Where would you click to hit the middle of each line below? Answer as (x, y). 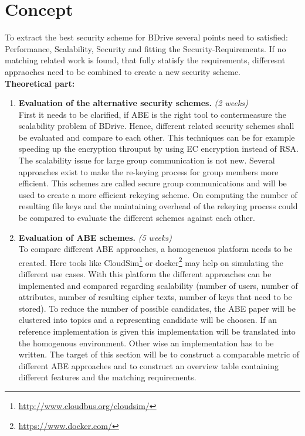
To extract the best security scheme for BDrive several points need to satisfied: (146, 37)
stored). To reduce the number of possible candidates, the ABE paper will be (157, 308)
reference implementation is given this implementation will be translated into (157, 331)
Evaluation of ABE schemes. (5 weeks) (95, 237)
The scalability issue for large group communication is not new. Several (147, 160)
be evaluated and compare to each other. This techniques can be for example (157, 137)
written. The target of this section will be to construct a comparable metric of (159, 354)
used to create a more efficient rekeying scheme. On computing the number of (158, 194)
